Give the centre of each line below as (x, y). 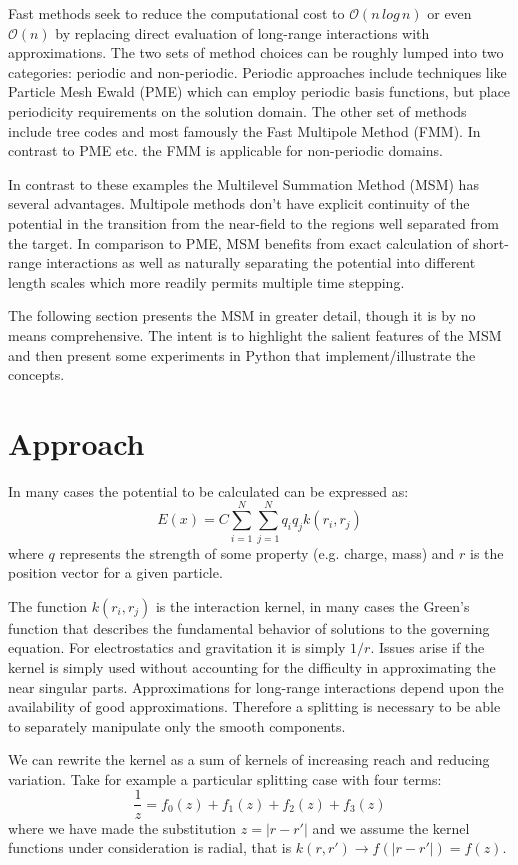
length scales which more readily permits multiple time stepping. (206, 281)
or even (449, 13)
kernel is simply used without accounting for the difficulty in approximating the (252, 666)
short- (491, 242)
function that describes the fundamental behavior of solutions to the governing (249, 627)
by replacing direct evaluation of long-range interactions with (242, 32)
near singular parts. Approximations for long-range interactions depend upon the (256, 686)
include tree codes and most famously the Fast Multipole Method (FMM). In (244, 130)
